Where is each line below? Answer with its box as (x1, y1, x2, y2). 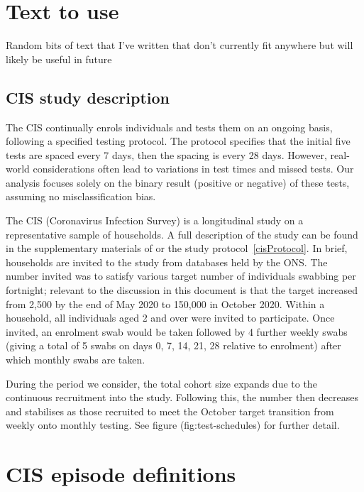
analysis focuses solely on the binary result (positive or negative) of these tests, (6, 175, 350, 190)
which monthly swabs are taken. (6, 352, 145, 367)
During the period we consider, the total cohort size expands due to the (6, 376, 317, 390)
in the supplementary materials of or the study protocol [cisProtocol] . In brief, (6, 241, 348, 256)
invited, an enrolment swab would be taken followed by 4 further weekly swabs (6, 324, 348, 339)
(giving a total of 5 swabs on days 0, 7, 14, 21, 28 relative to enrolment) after (6, 338, 341, 353)
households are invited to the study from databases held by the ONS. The (6, 254, 328, 269)
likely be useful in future (6, 51, 112, 66)
